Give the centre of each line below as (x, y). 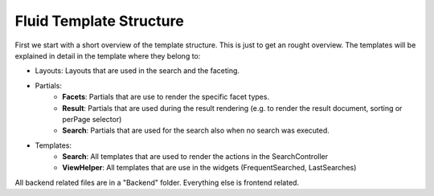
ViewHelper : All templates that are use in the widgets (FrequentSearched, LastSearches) (209, 168)
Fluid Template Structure (99, 21)
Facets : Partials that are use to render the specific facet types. (166, 97)
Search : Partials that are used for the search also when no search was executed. (196, 131)
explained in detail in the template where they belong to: (108, 55)
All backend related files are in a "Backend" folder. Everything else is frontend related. (157, 182)
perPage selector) (92, 119)
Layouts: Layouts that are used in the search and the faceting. (137, 71)
